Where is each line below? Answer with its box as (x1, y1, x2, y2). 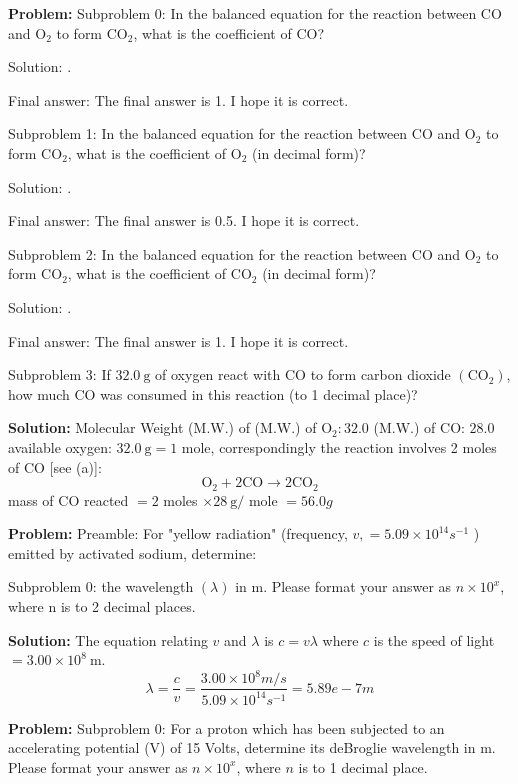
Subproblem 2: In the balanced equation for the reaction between (8, 243, 408, 264)
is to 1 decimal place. (298, 756, 428, 777)
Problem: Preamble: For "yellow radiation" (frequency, (8, 523, 348, 544)
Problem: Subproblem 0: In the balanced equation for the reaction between (8, 3, 477, 23)
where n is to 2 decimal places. (8, 595, 196, 616)
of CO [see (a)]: (8, 456, 102, 477)
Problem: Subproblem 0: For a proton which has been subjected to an (8, 717, 445, 738)
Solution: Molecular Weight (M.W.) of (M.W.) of (8, 417, 317, 438)
